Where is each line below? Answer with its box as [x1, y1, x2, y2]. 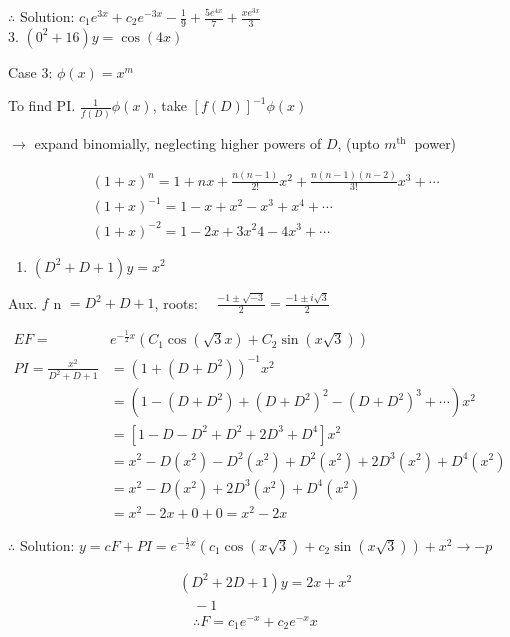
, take [152, 95, 187, 116]
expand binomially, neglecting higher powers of [34, 132, 322, 153]
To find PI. [8, 95, 76, 116]
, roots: [154, 292, 198, 313]
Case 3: [8, 61, 53, 82]
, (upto [337, 132, 380, 153]
